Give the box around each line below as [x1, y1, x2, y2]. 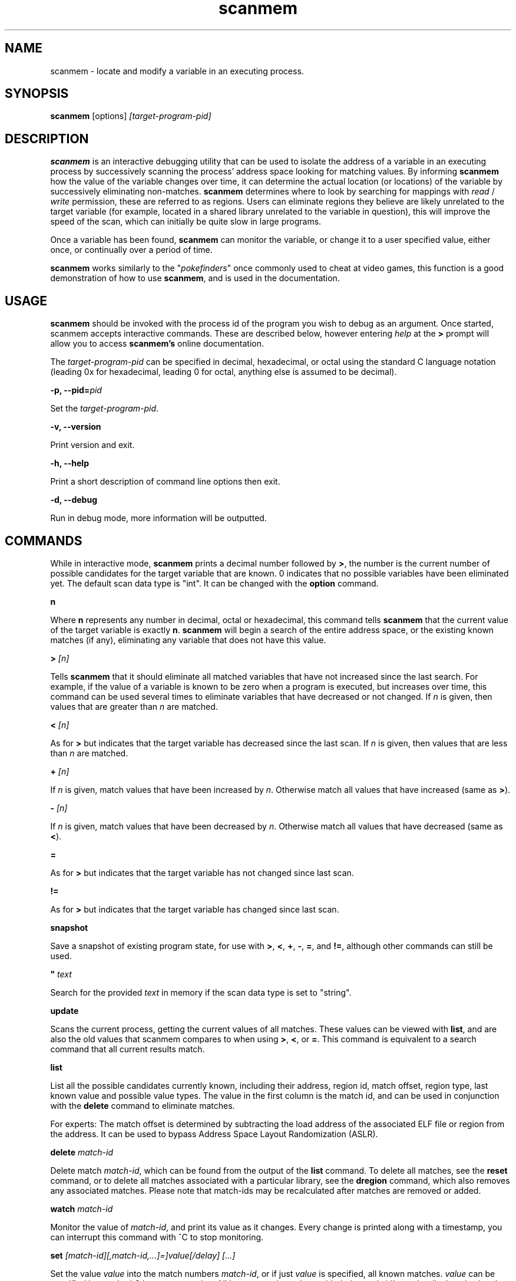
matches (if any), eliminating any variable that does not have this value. [50, 634, 326, 645]
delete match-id [50, 1147, 113, 1157]
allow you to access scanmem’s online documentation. [50, 338, 264, 349]
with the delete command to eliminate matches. [50, 1100, 235, 1111]
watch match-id [50, 1203, 113, 1214]
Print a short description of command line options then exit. [50, 476, 280, 487]
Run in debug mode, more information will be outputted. [50, 513, 267, 523]
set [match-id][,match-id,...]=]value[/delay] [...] [50, 1250, 236, 1260]
